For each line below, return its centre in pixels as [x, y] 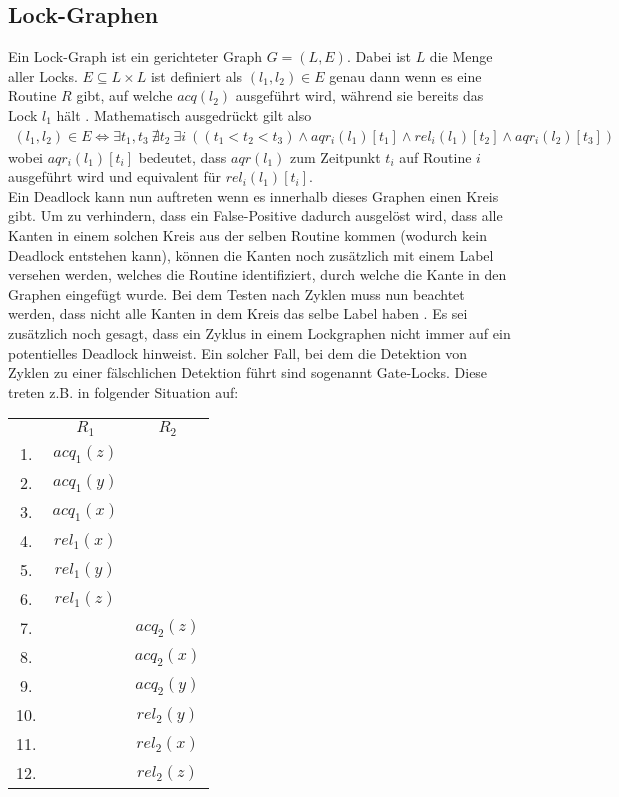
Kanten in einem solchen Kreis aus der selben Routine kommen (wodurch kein [247, 234]
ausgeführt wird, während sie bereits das [359, 95]
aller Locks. [43, 75]
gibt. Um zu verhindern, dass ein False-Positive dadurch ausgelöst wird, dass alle [255, 215]
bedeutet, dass [182, 156]
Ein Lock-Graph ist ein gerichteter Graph [135, 56]
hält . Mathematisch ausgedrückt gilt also [184, 114]
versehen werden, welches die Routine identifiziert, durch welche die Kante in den [257, 274]
